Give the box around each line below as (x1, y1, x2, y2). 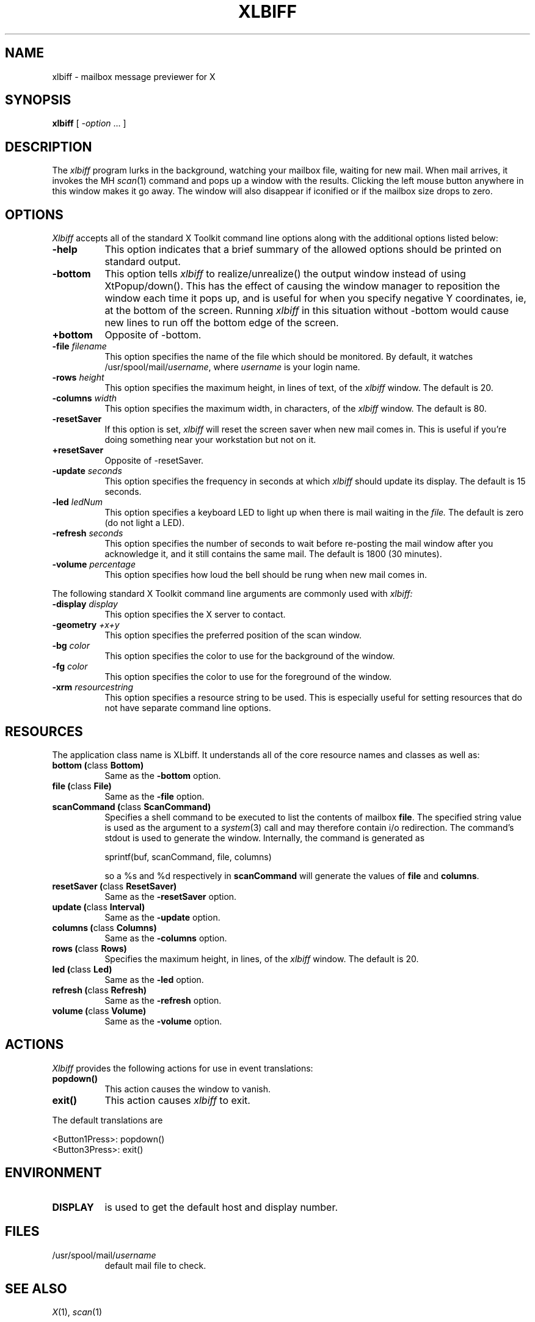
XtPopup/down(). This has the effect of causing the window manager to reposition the (104, 280, 500, 293)
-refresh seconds (52, 528, 123, 539)
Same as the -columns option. (104, 932, 227, 943)
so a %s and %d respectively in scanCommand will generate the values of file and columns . (104, 870, 479, 881)
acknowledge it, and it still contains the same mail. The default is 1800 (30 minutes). (104, 549, 442, 560)
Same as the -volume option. (104, 1015, 222, 1026)
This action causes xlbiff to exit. (104, 1094, 250, 1106)
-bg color (52, 640, 90, 651)
